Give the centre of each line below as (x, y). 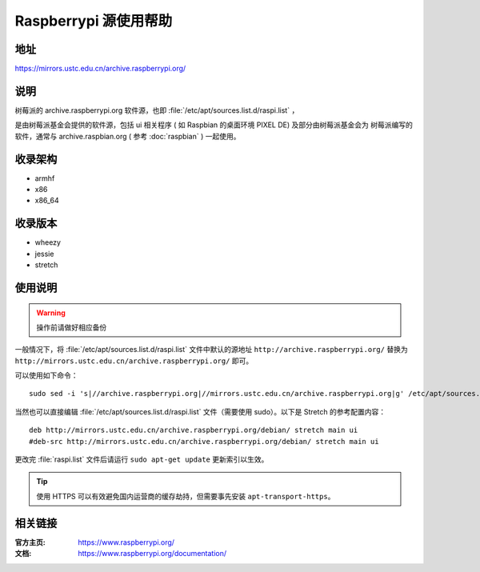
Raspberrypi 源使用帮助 (94, 21)
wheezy (48, 242)
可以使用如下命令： (46, 375)
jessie (44, 254)
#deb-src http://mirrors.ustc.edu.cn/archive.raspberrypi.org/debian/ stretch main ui (204, 441)
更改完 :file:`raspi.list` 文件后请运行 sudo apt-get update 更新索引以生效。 (142, 459)
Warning (51, 313)
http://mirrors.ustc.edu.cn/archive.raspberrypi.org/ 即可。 (134, 361)
